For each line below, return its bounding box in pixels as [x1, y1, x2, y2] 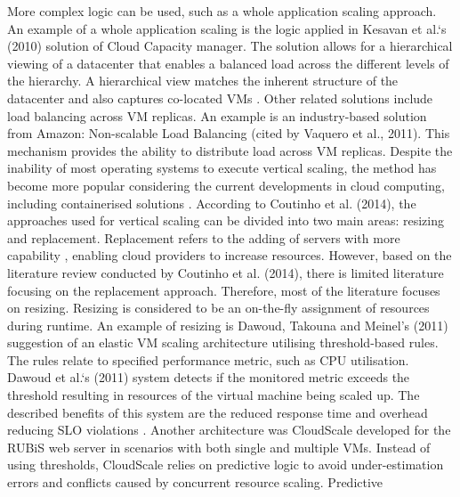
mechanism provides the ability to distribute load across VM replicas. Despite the [7, 141, 453, 159]
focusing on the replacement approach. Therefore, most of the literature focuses [7, 281, 440, 299]
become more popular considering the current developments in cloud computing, [7, 175, 445, 194]
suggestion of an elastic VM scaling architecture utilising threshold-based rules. [7, 333, 439, 352]
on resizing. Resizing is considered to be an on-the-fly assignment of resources [7, 298, 430, 317]
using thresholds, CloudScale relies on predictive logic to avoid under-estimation [7, 455, 444, 474]
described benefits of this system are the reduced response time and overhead [7, 403, 428, 421]
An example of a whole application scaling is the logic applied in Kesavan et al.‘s [7, 19, 447, 37]
